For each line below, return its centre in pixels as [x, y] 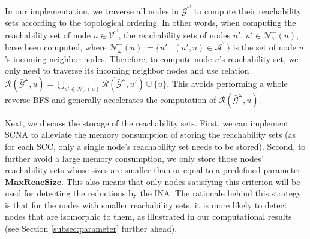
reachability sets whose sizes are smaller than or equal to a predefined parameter [153, 170]
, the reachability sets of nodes [174, 34]
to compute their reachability [248, 10]
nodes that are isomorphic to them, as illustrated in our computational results [148, 217]
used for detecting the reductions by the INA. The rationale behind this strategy [153, 193]
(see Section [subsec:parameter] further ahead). [91, 229]
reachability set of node [48, 34]
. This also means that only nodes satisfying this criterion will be [181, 181]
